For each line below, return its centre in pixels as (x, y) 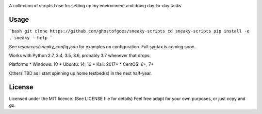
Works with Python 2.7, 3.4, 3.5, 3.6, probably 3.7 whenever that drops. (80, 56)
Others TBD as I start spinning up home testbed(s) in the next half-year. (81, 73)
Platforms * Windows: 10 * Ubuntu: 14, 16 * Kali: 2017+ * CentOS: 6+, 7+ (82, 64)
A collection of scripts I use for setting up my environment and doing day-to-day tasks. (96, 6)
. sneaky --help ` (31, 38)
